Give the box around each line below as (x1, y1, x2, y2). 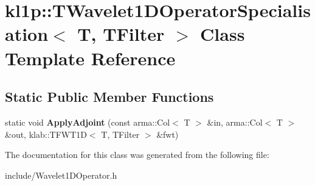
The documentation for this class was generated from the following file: (5, 148, 269, 161)
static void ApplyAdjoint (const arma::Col (5, 115, 170, 128)
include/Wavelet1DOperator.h (5, 168, 117, 181)
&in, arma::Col (207, 115, 263, 128)
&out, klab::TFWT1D (5, 127, 87, 140)
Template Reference (5, 45, 176, 70)
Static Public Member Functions (5, 87, 214, 106)
